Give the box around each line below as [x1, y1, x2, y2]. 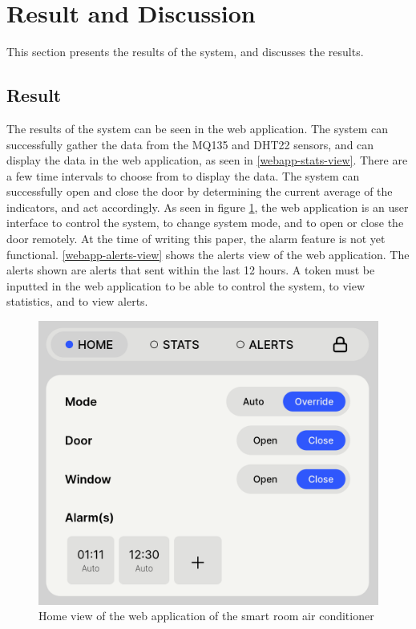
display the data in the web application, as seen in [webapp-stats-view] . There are [6, 152, 408, 168]
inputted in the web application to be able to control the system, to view [6, 277, 366, 294]
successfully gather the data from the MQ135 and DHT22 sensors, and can [6, 136, 374, 152]
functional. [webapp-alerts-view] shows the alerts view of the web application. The [6, 246, 410, 262]
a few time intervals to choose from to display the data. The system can [6, 167, 360, 184]
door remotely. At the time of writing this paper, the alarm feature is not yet [6, 230, 386, 247]
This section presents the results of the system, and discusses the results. [6, 43, 364, 60]
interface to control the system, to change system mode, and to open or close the [6, 214, 404, 231]
